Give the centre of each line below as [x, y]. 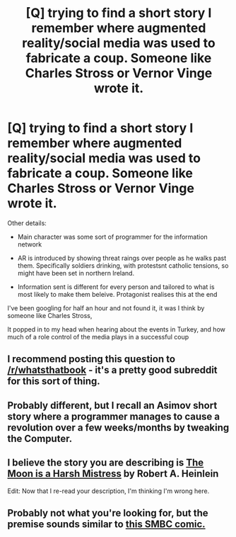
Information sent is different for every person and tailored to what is [116, 287]
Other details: [27, 223]
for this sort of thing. [54, 381]
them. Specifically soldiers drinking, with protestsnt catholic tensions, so [123, 265]
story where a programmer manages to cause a [114, 416]
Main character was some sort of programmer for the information [113, 237]
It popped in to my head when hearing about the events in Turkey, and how [117, 329]
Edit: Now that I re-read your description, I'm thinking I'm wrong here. [108, 491]
